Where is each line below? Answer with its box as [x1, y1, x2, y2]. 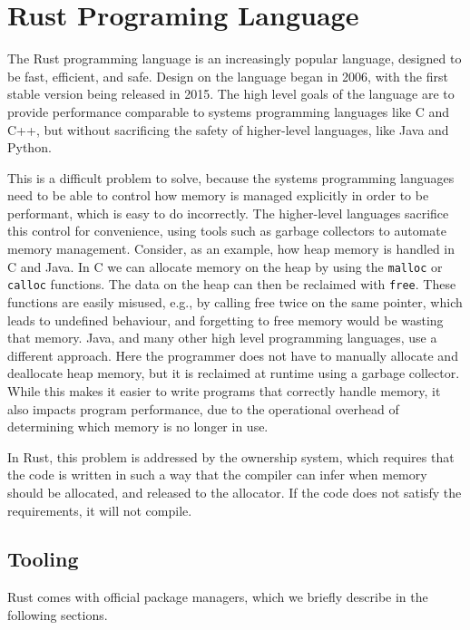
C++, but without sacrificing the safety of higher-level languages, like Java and [7, 120, 449, 139]
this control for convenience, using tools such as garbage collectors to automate [7, 221, 446, 240]
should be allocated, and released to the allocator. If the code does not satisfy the [7, 482, 462, 501]
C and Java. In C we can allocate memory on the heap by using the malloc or [7, 257, 443, 276]
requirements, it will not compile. [7, 500, 192, 519]
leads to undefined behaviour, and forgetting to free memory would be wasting [7, 310, 444, 329]
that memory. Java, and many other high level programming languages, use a [7, 328, 437, 347]
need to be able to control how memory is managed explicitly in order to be [7, 186, 429, 205]
